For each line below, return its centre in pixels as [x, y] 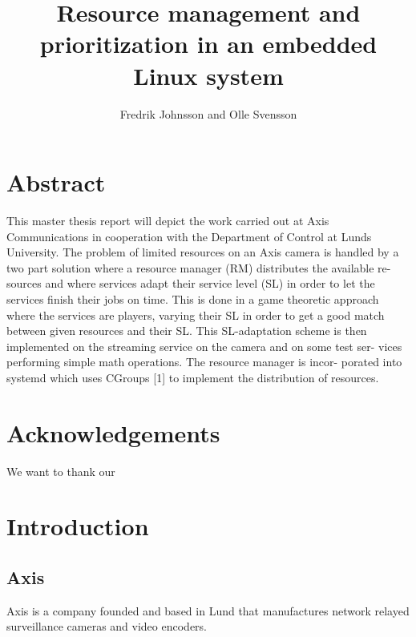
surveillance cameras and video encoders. [107, 626]
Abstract [56, 182]
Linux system [208, 75]
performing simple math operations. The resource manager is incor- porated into [204, 362]
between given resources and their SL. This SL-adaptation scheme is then [187, 331]
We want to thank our [61, 471]
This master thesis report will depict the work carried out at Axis [168, 221]
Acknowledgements [113, 432]
